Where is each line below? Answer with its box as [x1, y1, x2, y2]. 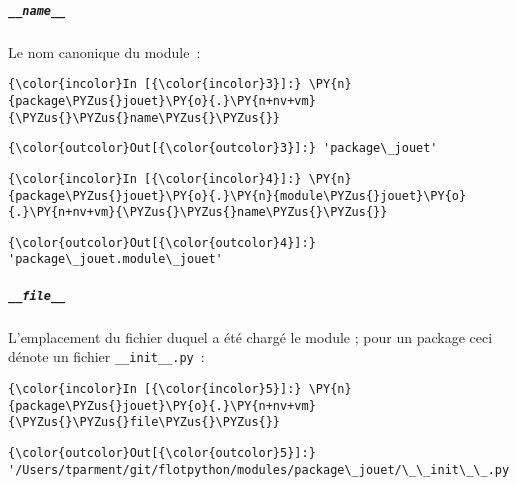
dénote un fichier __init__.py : [8, 346, 205, 367]
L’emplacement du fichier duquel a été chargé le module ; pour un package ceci [8, 326, 493, 347]
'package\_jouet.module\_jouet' [8, 252, 223, 267]
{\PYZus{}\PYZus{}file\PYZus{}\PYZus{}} [8, 415, 281, 430]
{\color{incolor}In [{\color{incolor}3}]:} [8, 77, 302, 92]
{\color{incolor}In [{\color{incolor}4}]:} [8, 171, 302, 186]
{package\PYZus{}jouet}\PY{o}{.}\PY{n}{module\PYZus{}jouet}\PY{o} [8, 188, 467, 203]
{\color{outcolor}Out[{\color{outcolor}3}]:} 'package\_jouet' [8, 141, 438, 156]
